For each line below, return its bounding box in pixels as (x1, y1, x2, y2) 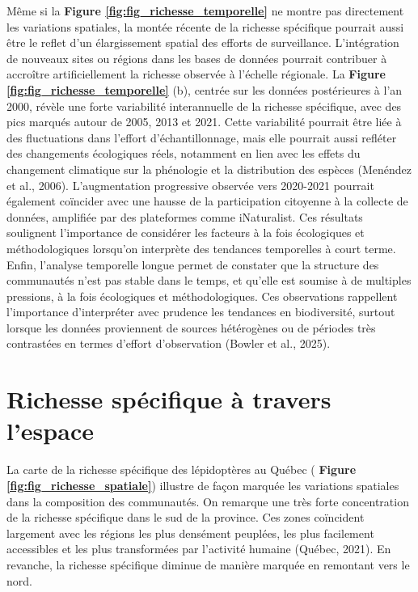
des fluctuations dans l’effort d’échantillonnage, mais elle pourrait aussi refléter (6, 129, 397, 146)
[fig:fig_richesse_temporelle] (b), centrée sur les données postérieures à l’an (6, 81, 403, 98)
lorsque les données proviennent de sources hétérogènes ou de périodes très (6, 319, 376, 336)
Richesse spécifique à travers (6, 383, 331, 416)
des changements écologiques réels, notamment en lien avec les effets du (6, 145, 361, 162)
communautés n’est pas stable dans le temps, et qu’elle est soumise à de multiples (6, 272, 412, 289)
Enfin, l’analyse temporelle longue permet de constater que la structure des (6, 256, 379, 273)
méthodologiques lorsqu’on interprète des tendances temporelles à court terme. (6, 239, 396, 256)
